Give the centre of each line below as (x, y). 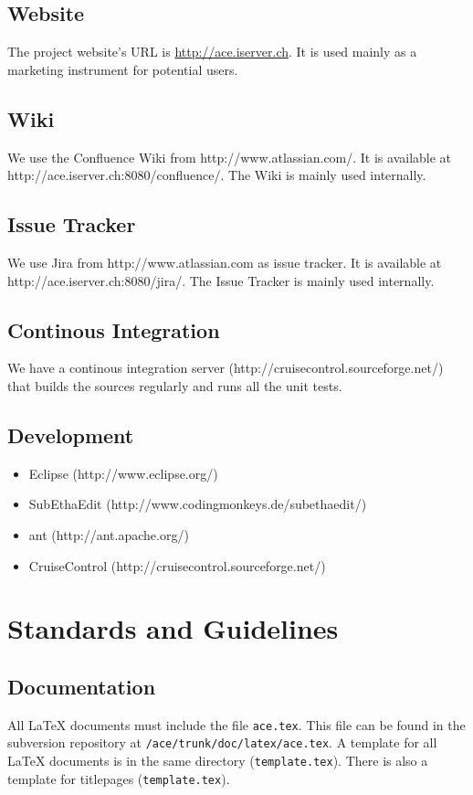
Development (71, 435)
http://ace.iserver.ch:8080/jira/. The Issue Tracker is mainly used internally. (221, 280)
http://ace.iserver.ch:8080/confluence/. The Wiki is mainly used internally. (217, 175)
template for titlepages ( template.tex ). (119, 778)
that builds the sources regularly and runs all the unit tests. (175, 385)
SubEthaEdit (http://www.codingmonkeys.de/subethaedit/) (198, 504)
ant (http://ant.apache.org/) (109, 534)
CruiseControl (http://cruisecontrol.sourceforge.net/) (177, 565)
